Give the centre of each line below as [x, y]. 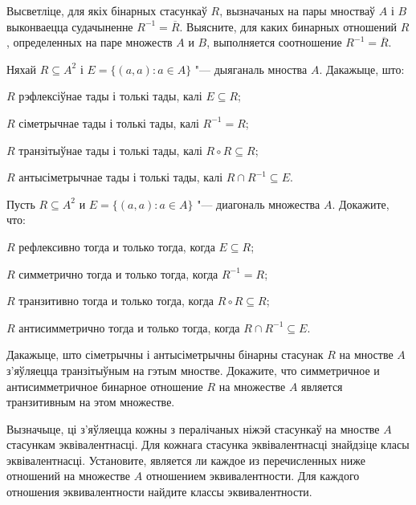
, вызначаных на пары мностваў [298, 10]
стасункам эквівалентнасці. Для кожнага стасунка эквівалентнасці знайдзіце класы [208, 444]
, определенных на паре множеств [90, 42]
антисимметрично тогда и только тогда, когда [129, 327]
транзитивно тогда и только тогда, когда [116, 301]
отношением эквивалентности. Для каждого [253, 476]
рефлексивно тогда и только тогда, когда [117, 246]
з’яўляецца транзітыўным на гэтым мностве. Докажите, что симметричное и [193, 370]
